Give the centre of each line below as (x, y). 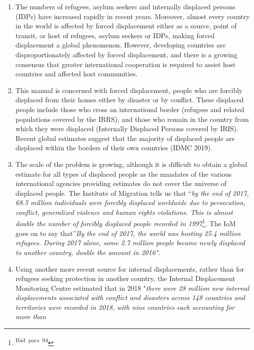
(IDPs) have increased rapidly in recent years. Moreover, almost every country (133, 16)
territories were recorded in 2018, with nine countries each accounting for (125, 307)
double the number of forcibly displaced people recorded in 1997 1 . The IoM (126, 223)
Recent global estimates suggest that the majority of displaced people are (125, 138)
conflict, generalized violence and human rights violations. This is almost (124, 212)
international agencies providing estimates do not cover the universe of (121, 183)
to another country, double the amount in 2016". (88, 252)
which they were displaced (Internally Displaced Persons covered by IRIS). (127, 128)
